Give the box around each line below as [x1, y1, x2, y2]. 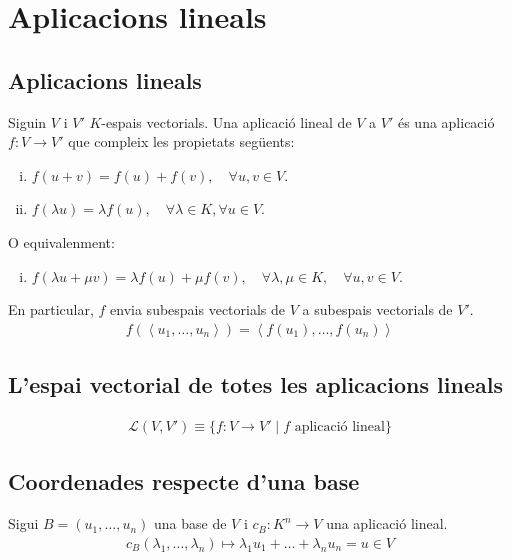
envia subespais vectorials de [110, 299, 286, 320]
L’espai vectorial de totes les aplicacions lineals [8, 369, 503, 400]
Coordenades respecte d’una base [8, 466, 360, 497]
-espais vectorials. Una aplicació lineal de [101, 111, 352, 132]
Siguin [8, 111, 47, 132]
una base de [154, 513, 227, 534]
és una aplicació [397, 111, 495, 132]
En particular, [8, 299, 94, 320]
